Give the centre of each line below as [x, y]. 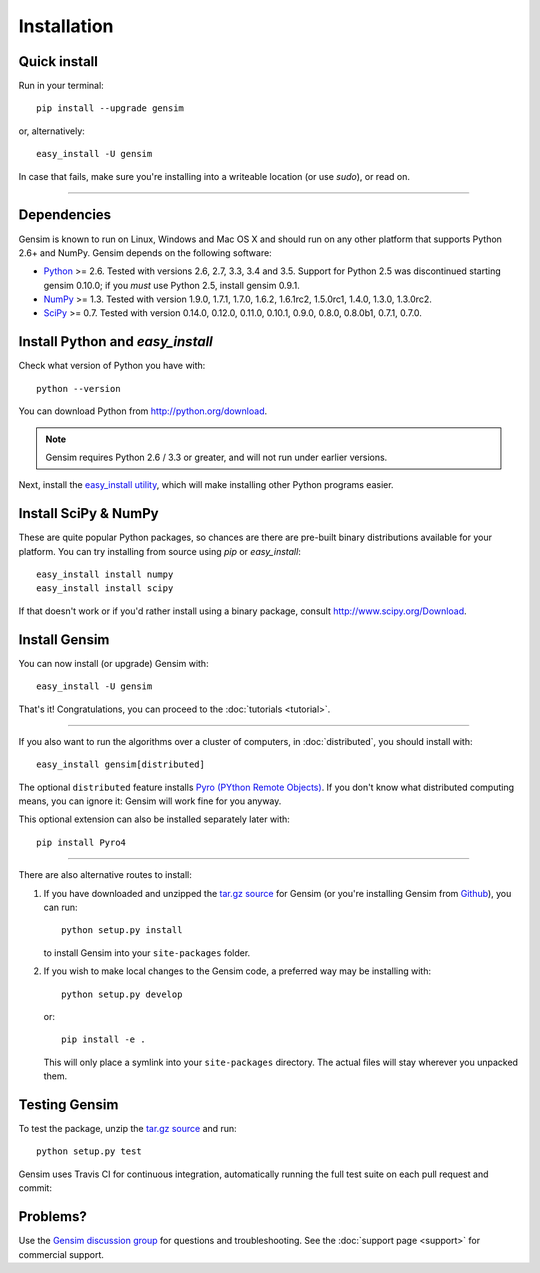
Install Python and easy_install [116, 341]
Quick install [58, 61]
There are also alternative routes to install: [105, 875]
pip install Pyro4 [81, 842]
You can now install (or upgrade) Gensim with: [113, 663]
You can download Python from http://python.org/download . [143, 411]
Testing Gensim [68, 1104]
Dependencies [65, 215]
